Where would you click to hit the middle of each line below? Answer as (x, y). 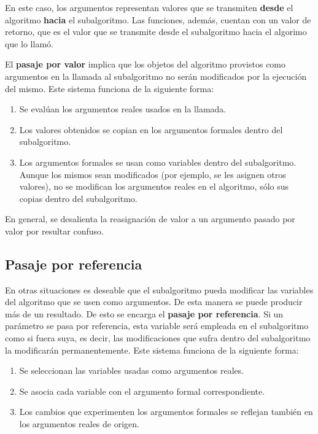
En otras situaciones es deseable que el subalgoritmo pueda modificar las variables (159, 289)
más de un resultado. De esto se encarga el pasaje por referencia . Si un (144, 313)
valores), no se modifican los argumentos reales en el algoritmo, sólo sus (154, 186)
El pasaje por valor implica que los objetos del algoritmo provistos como (145, 64)
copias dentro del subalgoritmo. (78, 198)
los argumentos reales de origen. (79, 424)
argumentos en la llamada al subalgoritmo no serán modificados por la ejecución (156, 76)
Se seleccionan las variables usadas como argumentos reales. (132, 370)
